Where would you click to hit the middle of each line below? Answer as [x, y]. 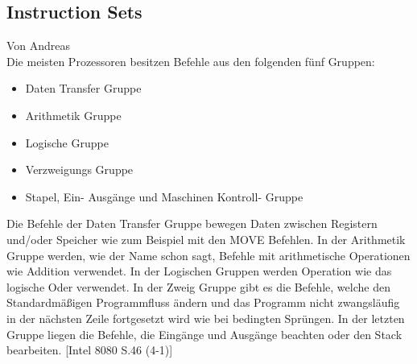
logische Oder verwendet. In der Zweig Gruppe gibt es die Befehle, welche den [198, 286]
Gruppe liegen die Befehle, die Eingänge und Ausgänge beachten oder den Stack [204, 334]
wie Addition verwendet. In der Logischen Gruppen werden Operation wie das [199, 271]
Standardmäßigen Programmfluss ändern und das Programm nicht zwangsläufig [203, 302]
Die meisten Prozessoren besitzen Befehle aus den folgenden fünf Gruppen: [191, 61]
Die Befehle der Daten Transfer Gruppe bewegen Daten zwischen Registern [192, 223]
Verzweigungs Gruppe [79, 170]
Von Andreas [39, 45]
